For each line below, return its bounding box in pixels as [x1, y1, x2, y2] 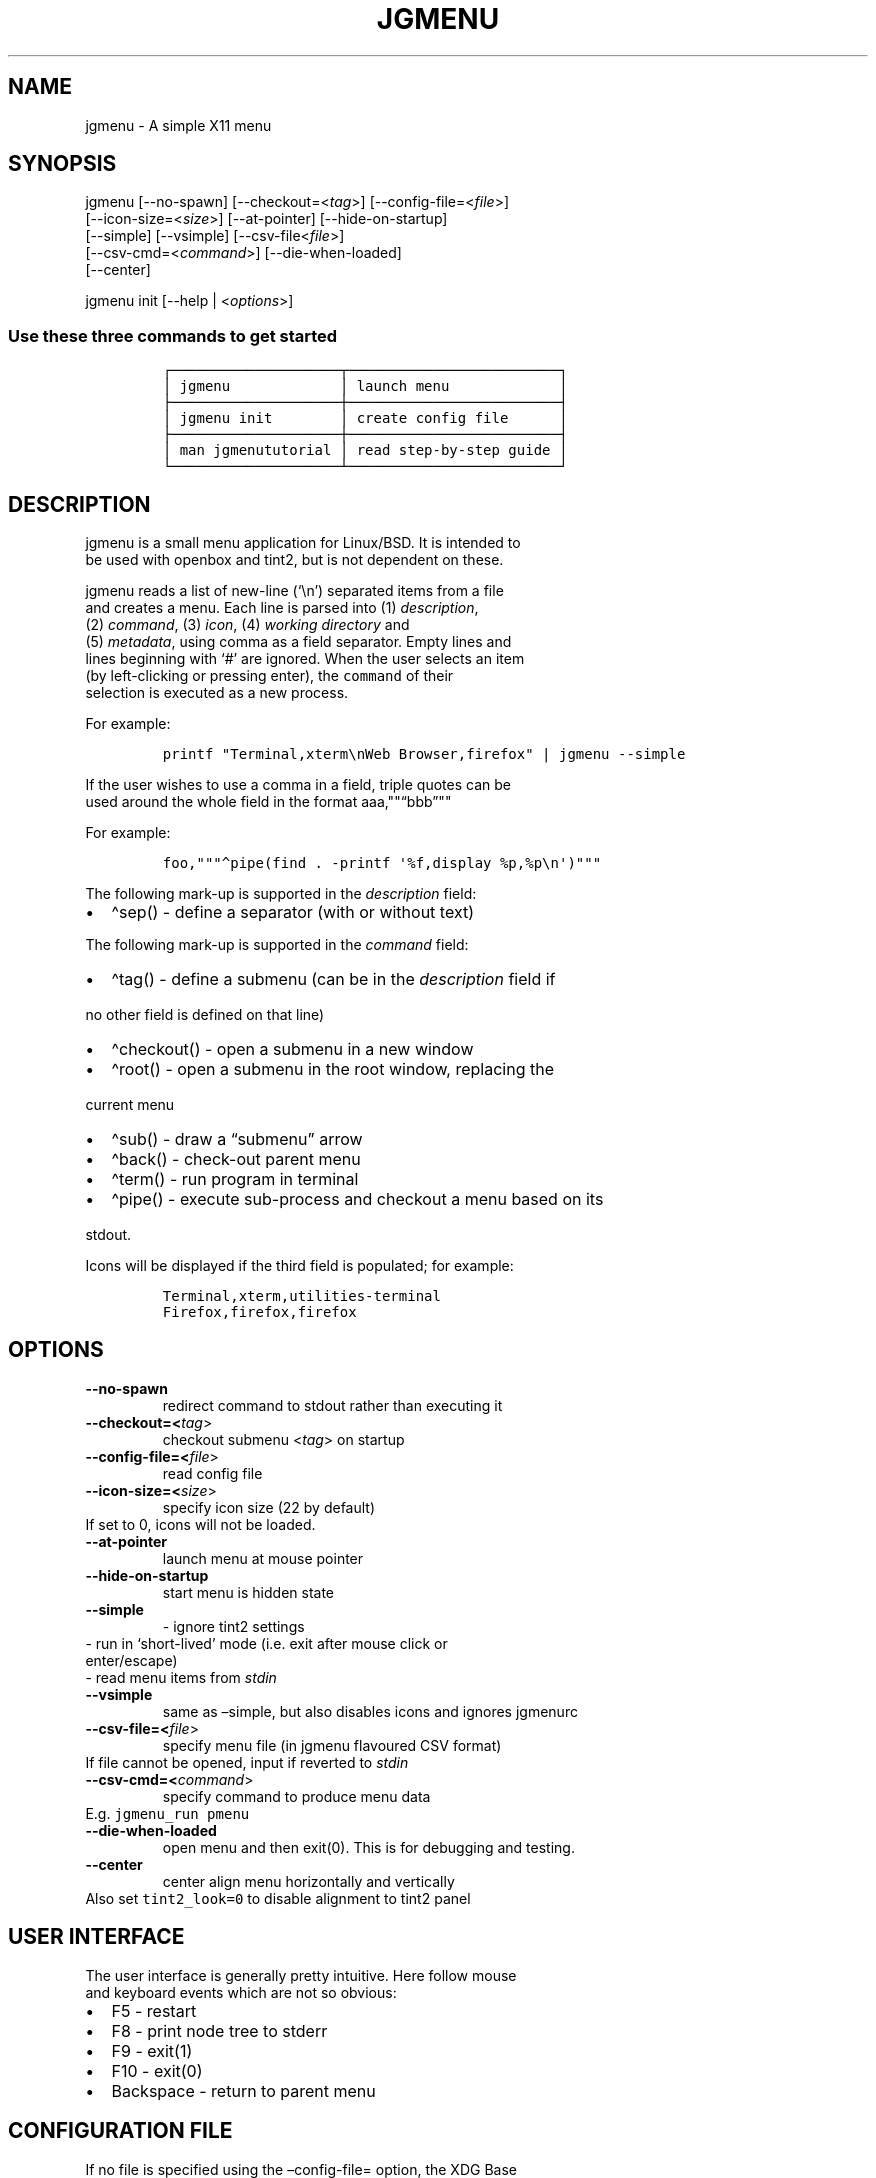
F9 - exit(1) [111, 2040, 193, 2061]
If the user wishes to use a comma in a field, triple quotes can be [85, 776, 511, 794]
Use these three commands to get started [8, 325, 338, 346]
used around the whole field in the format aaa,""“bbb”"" [85, 793, 452, 811]
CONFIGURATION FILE [8, 2118, 233, 2144]
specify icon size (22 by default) [162, 1498, 376, 1516]
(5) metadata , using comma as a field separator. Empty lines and [85, 633, 512, 651]
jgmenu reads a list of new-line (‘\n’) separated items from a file [85, 582, 504, 600]
